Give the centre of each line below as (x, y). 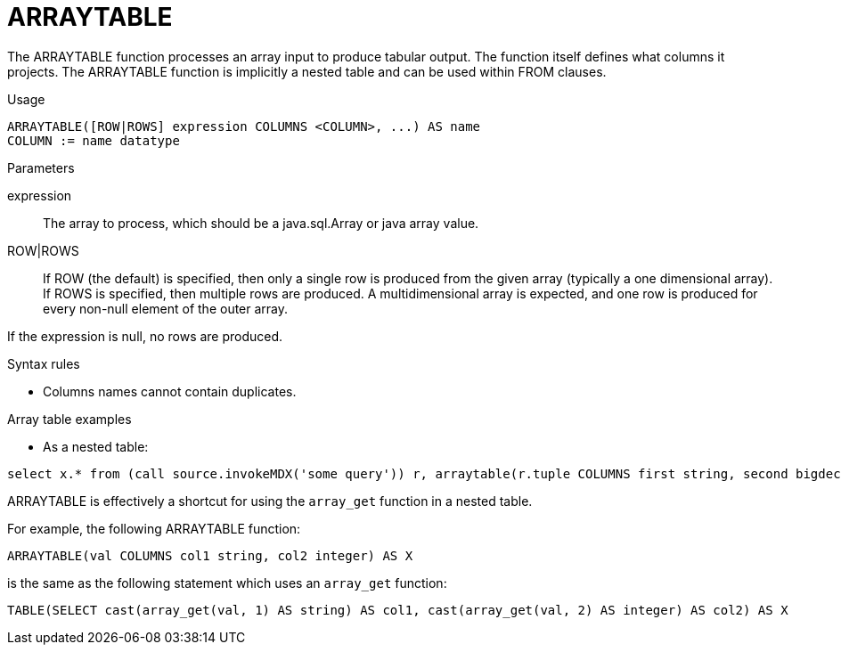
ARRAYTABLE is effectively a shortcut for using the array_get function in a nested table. (270, 501)
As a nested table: (96, 446)
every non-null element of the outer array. (166, 308)
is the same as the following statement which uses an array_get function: (227, 583)
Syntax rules (44, 363)
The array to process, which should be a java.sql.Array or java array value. (261, 223)
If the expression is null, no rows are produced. (145, 336)
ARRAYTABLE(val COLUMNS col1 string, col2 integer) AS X (210, 555)
